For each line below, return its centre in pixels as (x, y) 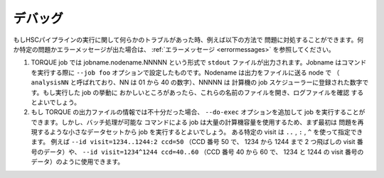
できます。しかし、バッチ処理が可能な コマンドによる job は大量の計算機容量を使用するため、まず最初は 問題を (194, 122)
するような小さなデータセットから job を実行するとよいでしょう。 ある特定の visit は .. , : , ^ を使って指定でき (200, 132)
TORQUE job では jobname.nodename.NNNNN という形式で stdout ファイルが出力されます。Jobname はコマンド (199, 62)
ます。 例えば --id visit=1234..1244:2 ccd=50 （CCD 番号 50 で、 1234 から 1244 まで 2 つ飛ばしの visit (193, 142)
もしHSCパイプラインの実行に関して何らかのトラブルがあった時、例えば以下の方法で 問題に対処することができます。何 (188, 40)
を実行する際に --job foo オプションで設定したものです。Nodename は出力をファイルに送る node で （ (185, 72)
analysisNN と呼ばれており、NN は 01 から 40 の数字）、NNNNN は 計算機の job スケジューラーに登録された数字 (197, 82)
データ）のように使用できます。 (78, 162)
